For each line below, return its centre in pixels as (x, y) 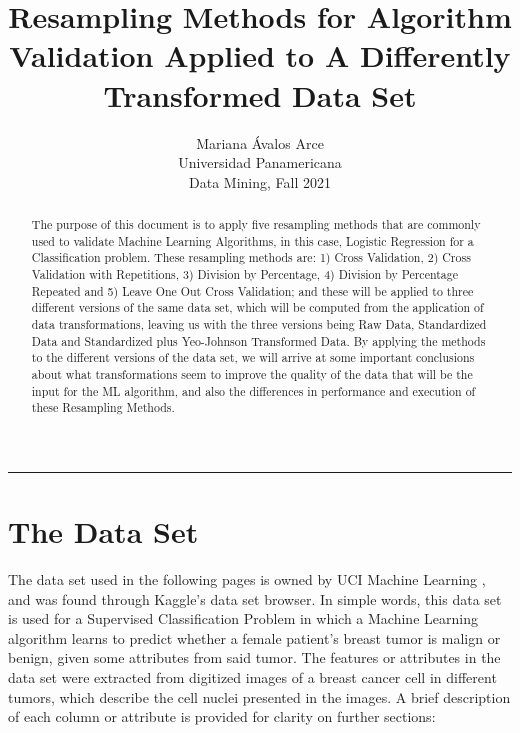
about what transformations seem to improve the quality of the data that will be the (252, 373)
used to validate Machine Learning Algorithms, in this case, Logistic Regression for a (252, 240)
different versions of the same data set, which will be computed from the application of (257, 307)
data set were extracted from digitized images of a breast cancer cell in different (252, 677)
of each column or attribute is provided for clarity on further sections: (222, 716)
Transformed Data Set (260, 94)
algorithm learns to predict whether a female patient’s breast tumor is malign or (254, 637)
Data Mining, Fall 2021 (260, 181)
